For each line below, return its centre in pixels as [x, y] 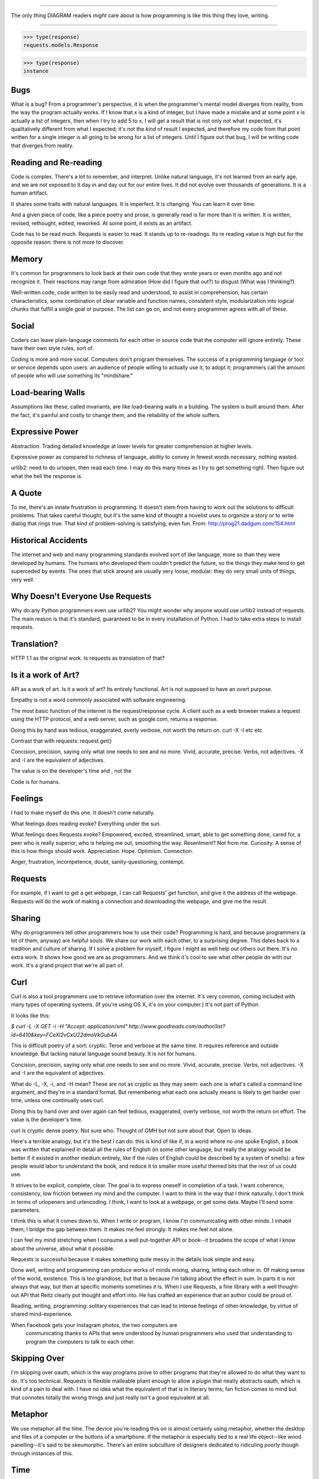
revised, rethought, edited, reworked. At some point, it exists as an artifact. [102, 223]
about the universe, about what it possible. [63, 1248]
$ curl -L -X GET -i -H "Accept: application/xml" [69, 1026]
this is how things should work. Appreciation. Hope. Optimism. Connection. [102, 851]
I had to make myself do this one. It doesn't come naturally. [83, 813]
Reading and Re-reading [57, 162]
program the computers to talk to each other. [80, 1341]
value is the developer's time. [47, 1120]
